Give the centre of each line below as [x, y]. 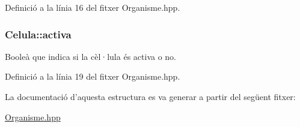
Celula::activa [38, 34]
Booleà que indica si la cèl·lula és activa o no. [90, 56]
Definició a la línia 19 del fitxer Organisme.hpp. [93, 76]
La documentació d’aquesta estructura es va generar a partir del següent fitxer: [150, 96]
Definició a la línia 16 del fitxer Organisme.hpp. [93, 7]
